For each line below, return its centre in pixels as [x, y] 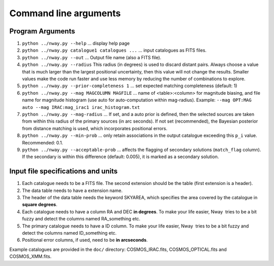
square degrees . [40, 205]
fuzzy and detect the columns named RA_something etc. [81, 219]
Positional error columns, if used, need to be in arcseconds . [85, 240]
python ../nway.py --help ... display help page [76, 44]
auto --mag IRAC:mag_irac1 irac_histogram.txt [81, 107]
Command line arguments [65, 13]
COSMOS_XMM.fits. [30, 256]
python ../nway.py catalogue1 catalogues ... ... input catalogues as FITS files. [114, 50]
